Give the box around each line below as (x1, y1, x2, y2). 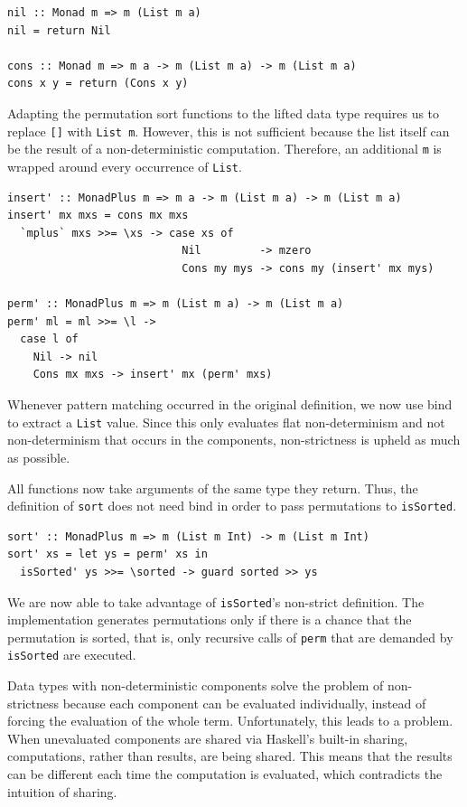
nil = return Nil (7, 23, 111, 37)
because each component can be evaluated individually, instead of (62, 693, 426, 712)
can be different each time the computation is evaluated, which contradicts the (7, 765, 443, 784)
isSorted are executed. (7, 645, 136, 664)
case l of (20, 333, 79, 346)
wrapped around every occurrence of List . (7, 156, 242, 175)
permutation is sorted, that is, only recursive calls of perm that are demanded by (7, 627, 453, 646)
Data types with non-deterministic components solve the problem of (7, 676, 384, 695)
